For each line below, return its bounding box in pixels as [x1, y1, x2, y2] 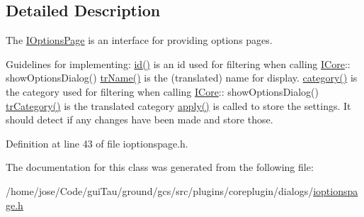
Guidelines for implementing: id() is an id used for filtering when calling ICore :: [6, 56, 351, 71]
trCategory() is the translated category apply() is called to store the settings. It [6, 98, 351, 113]
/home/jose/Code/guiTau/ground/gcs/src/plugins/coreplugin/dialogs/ [6, 183, 314, 198]
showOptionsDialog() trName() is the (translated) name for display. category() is [6, 70, 358, 85]
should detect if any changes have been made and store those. [6, 112, 273, 127]
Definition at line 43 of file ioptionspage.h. [6, 135, 188, 150]
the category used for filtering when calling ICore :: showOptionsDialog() [6, 84, 319, 99]
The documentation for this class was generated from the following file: [6, 160, 314, 174]
